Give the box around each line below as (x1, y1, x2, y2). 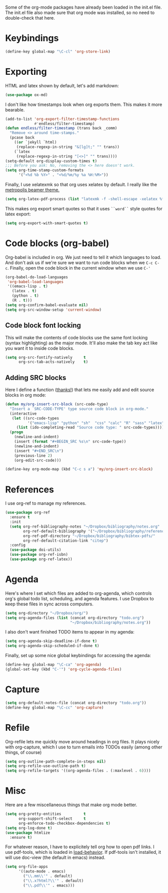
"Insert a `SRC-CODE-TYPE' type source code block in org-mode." (9, 406, 149, 411)
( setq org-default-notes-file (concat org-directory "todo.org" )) (5, 700, 146, 705)
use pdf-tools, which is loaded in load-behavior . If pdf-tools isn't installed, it (5, 849, 161, 855)
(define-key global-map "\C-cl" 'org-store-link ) (5, 49, 111, 54)
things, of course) (5, 749, 42, 755)
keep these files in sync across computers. (5, 601, 94, 607)
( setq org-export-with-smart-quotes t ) (5, 220, 88, 225)
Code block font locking (5, 321, 81, 330)
